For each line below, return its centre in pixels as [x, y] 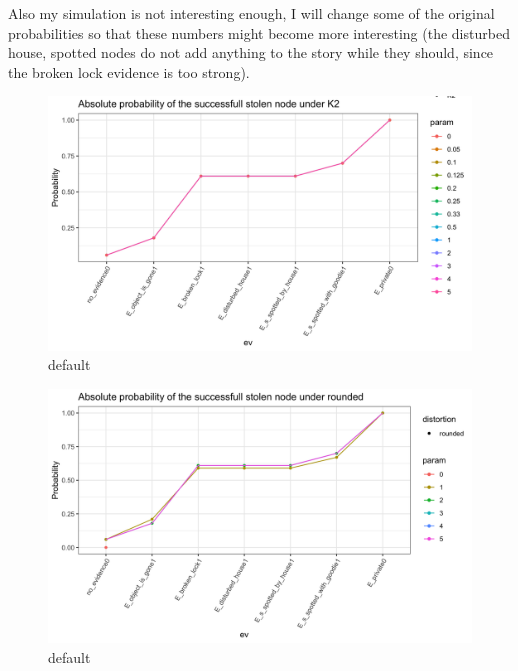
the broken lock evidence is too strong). [129, 71]
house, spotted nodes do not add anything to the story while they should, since [251, 52]
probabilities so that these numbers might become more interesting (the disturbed [259, 32]
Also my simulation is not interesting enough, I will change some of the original [251, 13]
